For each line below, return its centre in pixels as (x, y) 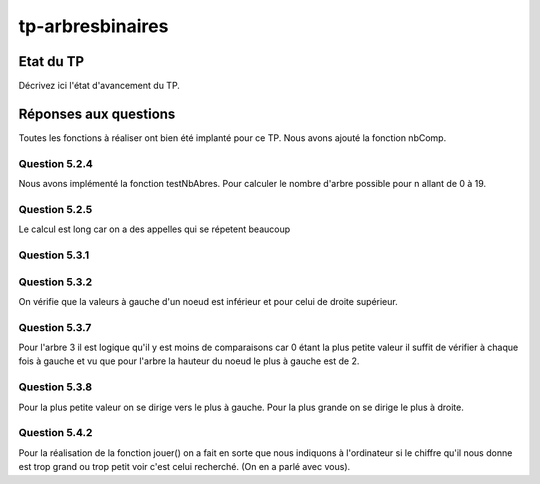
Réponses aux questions (97, 113)
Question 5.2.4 (56, 163)
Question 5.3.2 (55, 282)
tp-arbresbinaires (93, 26)
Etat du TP (51, 61)
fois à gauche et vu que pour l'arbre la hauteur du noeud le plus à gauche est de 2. (189, 361)
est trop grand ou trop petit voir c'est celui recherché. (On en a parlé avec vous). (184, 467)
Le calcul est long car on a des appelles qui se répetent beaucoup (154, 229)
